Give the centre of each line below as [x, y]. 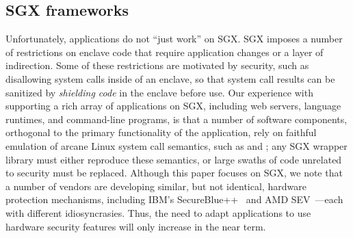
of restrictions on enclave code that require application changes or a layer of [165, 52]
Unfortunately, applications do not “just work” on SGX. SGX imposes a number [174, 39]
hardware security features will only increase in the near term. [136, 226]
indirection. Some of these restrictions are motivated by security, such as [157, 65]
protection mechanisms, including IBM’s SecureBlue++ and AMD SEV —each [174, 199]
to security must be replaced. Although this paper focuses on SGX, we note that [174, 173]
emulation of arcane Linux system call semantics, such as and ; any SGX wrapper [176, 145]
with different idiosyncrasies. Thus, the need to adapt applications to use [158, 212]
